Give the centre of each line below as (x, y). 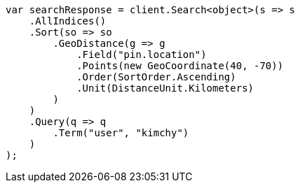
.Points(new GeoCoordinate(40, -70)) (180, 66)
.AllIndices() (68, 21)
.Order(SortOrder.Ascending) (156, 77)
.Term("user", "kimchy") (121, 133)
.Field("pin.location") (142, 55)
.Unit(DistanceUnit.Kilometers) (165, 88)
